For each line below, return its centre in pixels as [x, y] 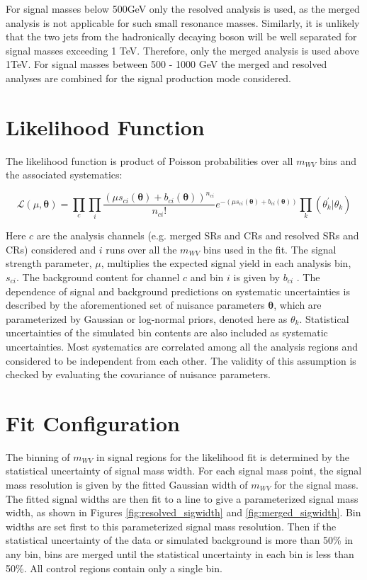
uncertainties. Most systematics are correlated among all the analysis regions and [182, 346]
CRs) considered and [51, 249]
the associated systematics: [64, 175]
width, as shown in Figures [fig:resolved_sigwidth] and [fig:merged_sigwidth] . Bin [183, 512]
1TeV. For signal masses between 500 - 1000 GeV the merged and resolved [166, 64]
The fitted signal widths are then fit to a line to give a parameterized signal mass [182, 498]
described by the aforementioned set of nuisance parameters [135, 305]
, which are [298, 305]
